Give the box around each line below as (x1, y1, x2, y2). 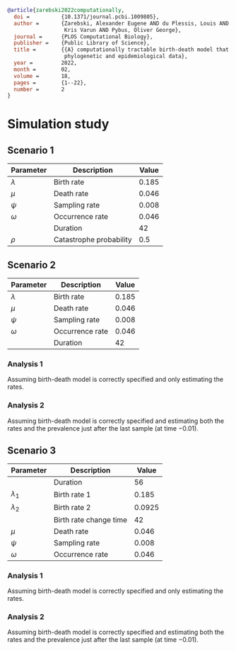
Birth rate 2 (53, 503, 91, 513)
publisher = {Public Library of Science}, (13, 40, 151, 47)
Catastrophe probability (53, 234, 132, 244)
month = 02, (13, 66, 71, 73)
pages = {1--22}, (13, 79, 87, 86)
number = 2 (13, 86, 65, 93)
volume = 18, (13, 72, 71, 79)
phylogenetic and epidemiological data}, (64, 53, 189, 60)
